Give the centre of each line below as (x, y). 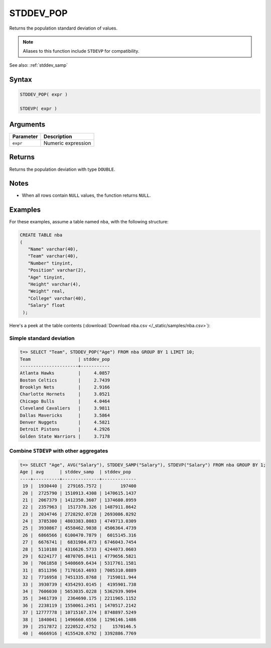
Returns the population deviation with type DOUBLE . (62, 169)
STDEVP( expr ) (38, 108)
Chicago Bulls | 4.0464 (65, 401)
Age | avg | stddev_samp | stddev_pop (76, 472)
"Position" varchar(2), (57, 270)
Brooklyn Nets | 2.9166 (65, 387)
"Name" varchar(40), (53, 249)
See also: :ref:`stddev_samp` (38, 65)
